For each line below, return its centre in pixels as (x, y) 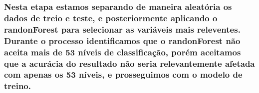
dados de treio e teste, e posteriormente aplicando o (111, 18)
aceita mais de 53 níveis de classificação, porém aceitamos (123, 52)
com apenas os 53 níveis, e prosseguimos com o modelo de (123, 74)
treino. (17, 86)
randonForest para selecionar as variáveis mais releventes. (122, 29)
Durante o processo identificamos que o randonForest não (122, 40)
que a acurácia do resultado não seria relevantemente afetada (129, 63)
